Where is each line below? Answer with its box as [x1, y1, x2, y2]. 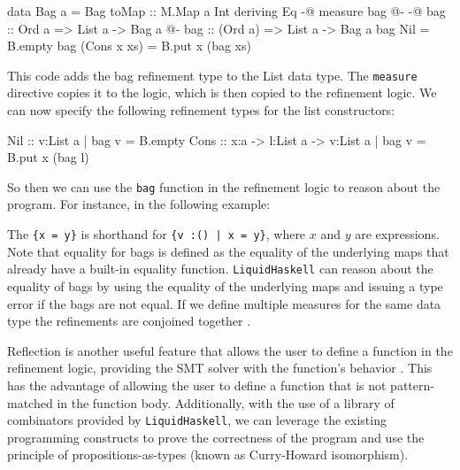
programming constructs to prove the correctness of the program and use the [7, 428, 425, 446]
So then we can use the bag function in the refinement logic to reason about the [7, 177, 441, 196]
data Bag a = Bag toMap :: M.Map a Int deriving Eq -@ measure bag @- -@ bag [7, 2, 446, 19]
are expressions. [355, 225, 440, 243]
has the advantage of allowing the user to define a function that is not [7, 375, 387, 394]
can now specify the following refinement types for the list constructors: [7, 101, 395, 119]
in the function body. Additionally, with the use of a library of [57, 393, 395, 412]
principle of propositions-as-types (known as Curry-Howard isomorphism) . [7, 445, 409, 464]
